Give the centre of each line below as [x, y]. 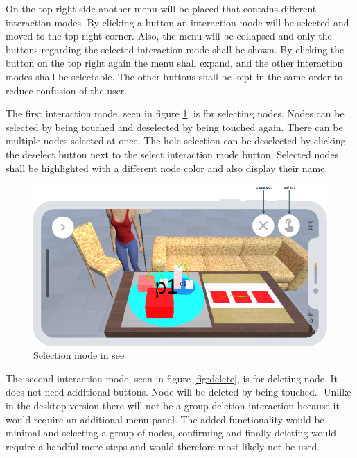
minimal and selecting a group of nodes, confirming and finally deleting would [171, 433]
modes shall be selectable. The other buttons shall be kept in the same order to [174, 76]
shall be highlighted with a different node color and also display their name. [167, 168]
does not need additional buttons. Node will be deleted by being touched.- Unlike [178, 392]
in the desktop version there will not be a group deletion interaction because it [173, 405]
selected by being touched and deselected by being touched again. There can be [174, 127]
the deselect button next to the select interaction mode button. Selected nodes [172, 154]
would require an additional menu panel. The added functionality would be [165, 419]
